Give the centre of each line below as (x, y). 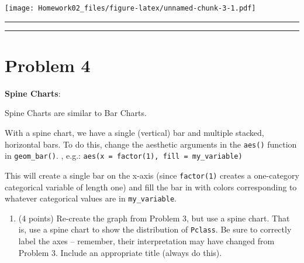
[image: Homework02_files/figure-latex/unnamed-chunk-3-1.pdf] (130, 8)
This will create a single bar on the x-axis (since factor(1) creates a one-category (152, 175)
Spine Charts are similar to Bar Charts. (76, 113)
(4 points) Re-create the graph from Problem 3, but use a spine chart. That (154, 218)
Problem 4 (48, 65)
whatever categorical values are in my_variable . (91, 198)
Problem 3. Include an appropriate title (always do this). (120, 252)
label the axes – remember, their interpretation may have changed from (146, 241)
